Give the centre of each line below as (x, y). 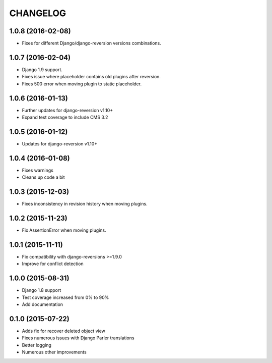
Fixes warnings (38, 170)
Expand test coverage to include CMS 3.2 (65, 117)
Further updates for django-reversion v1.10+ (67, 110)
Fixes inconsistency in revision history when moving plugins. (85, 204)
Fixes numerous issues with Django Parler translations (78, 338)
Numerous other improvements (54, 352)
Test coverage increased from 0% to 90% (65, 297)
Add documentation (42, 304)
